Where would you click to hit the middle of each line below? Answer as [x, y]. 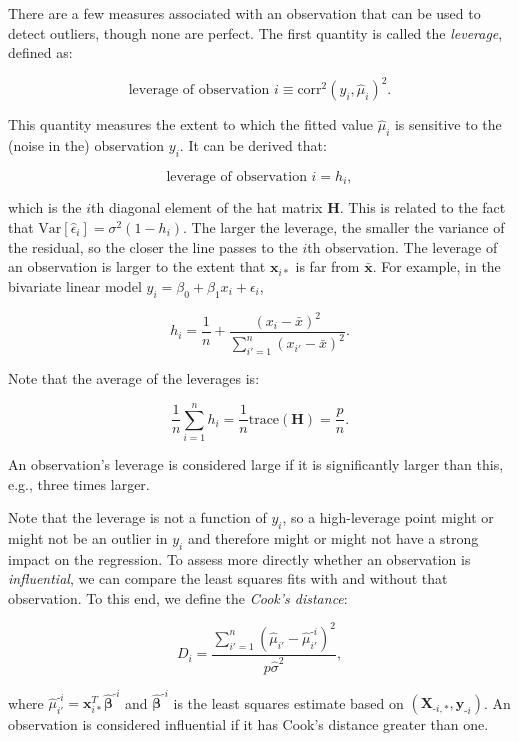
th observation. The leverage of [402, 246]
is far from [327, 266]
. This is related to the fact [422, 207]
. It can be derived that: [253, 145]
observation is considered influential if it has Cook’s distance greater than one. [248, 724]
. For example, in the [436, 266]
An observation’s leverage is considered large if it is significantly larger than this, [256, 463]
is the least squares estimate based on [288, 702]
